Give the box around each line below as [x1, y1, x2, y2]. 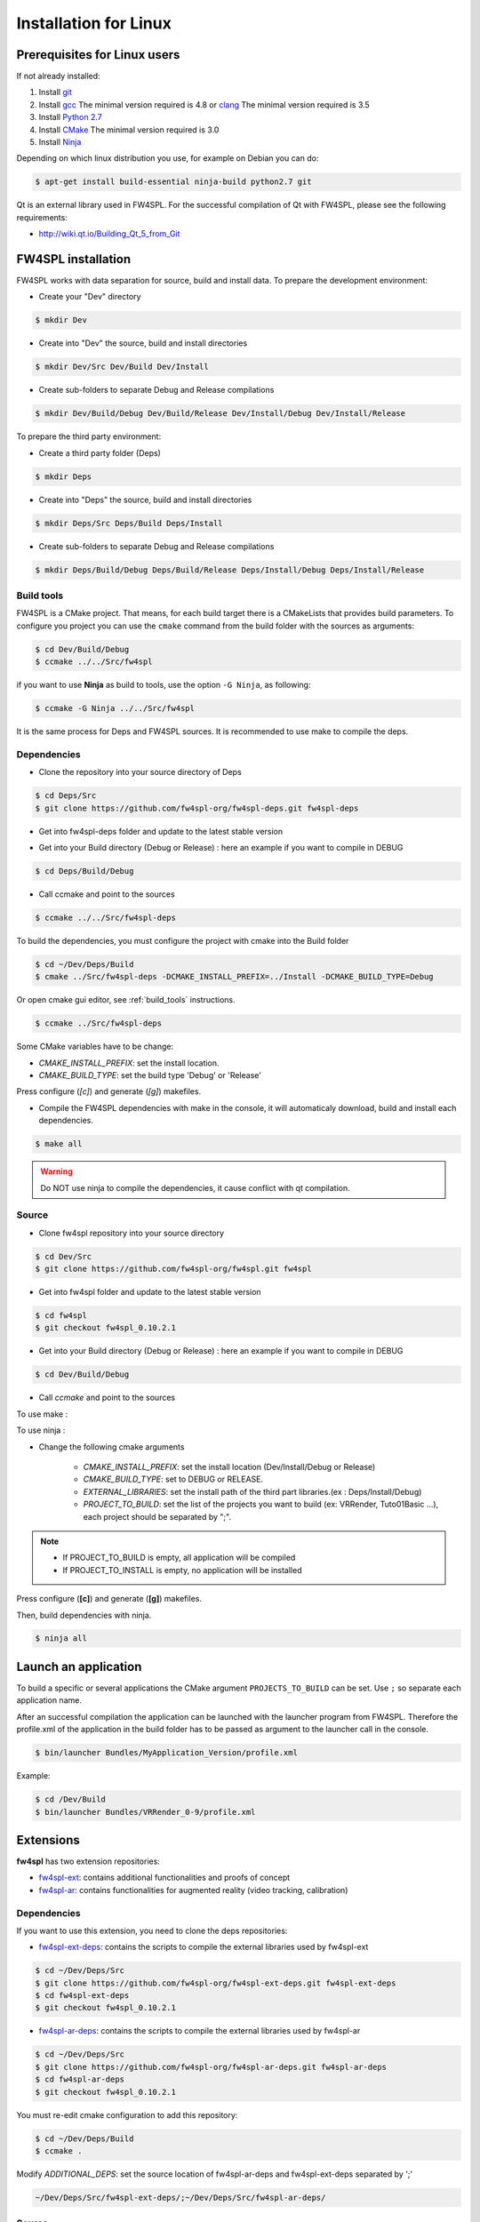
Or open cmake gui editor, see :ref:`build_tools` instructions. [16, 995, 236, 1005]
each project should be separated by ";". [83, 1511, 231, 1522]
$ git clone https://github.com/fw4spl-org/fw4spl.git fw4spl [35, 1264, 312, 1275]
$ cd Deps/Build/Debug [35, 867, 134, 875]
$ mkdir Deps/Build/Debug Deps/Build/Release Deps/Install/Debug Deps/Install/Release [35, 564, 425, 575]
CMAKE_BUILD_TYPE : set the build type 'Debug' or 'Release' [38, 1070, 262, 1081]
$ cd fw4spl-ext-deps [35, 1991, 130, 2001]
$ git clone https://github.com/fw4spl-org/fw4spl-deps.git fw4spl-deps [35, 803, 359, 813]
